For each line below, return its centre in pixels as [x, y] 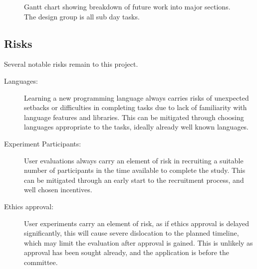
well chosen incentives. [58, 190]
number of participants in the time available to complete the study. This [135, 170]
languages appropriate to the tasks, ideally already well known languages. [136, 127]
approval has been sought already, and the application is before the [127, 252]
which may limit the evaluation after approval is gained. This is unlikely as [138, 242]
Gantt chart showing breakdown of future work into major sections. [127, 6]
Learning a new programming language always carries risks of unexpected [136, 97]
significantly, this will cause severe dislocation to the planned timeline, [131, 233]
